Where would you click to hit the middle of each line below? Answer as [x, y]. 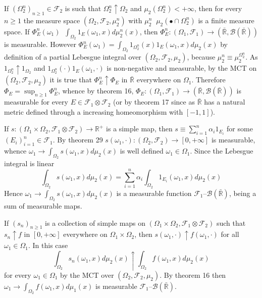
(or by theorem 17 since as [154, 102]
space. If [17, 31]
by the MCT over [87, 275]
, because [201, 57]
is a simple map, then [139, 129]
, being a [243, 193]
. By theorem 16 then [193, 275]
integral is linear [29, 163]
